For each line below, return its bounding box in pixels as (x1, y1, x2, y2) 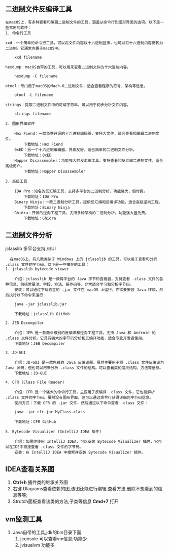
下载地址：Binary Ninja (23, 205, 70, 210)
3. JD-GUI (5, 350, 26, 355)
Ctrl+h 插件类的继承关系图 (12, 479, 69, 486)
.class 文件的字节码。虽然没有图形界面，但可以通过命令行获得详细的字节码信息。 (5, 395, 154, 400)
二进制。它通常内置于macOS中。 (5, 45, 62, 51)
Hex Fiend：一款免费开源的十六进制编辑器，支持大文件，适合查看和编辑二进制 (14, 131, 156, 136)
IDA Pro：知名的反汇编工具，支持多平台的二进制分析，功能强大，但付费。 (14, 188, 148, 194)
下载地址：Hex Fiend (23, 142, 63, 147)
